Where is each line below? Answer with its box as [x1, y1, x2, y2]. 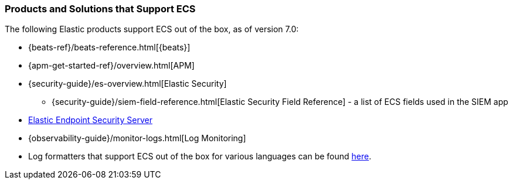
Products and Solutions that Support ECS [5, 3, 196, 15]
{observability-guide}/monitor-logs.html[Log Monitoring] [28, 133, 246, 144]
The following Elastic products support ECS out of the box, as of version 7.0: [5, 24, 299, 35]
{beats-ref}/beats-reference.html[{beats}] [28, 42, 191, 53]
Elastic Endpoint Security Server [28, 115, 152, 125]
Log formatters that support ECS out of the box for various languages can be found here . [28, 151, 372, 162]
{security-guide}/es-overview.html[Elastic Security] [28, 79, 227, 89]
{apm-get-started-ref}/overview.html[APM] [28, 60, 195, 71]
